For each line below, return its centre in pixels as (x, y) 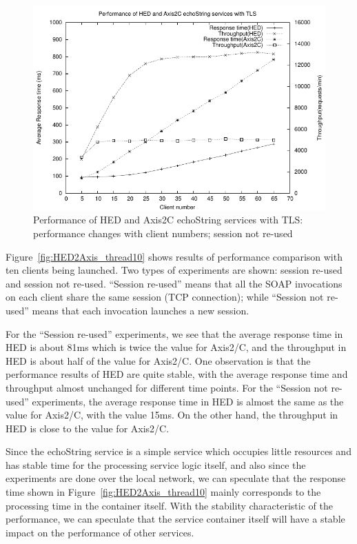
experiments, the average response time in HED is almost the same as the (188, 401)
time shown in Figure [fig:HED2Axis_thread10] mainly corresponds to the (163, 492)
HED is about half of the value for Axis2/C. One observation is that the (158, 360)
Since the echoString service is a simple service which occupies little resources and (178, 451)
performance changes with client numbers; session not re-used (163, 233)
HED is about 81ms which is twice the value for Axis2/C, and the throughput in (176, 347)
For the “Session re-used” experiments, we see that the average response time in (174, 333)
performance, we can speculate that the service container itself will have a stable (175, 519)
